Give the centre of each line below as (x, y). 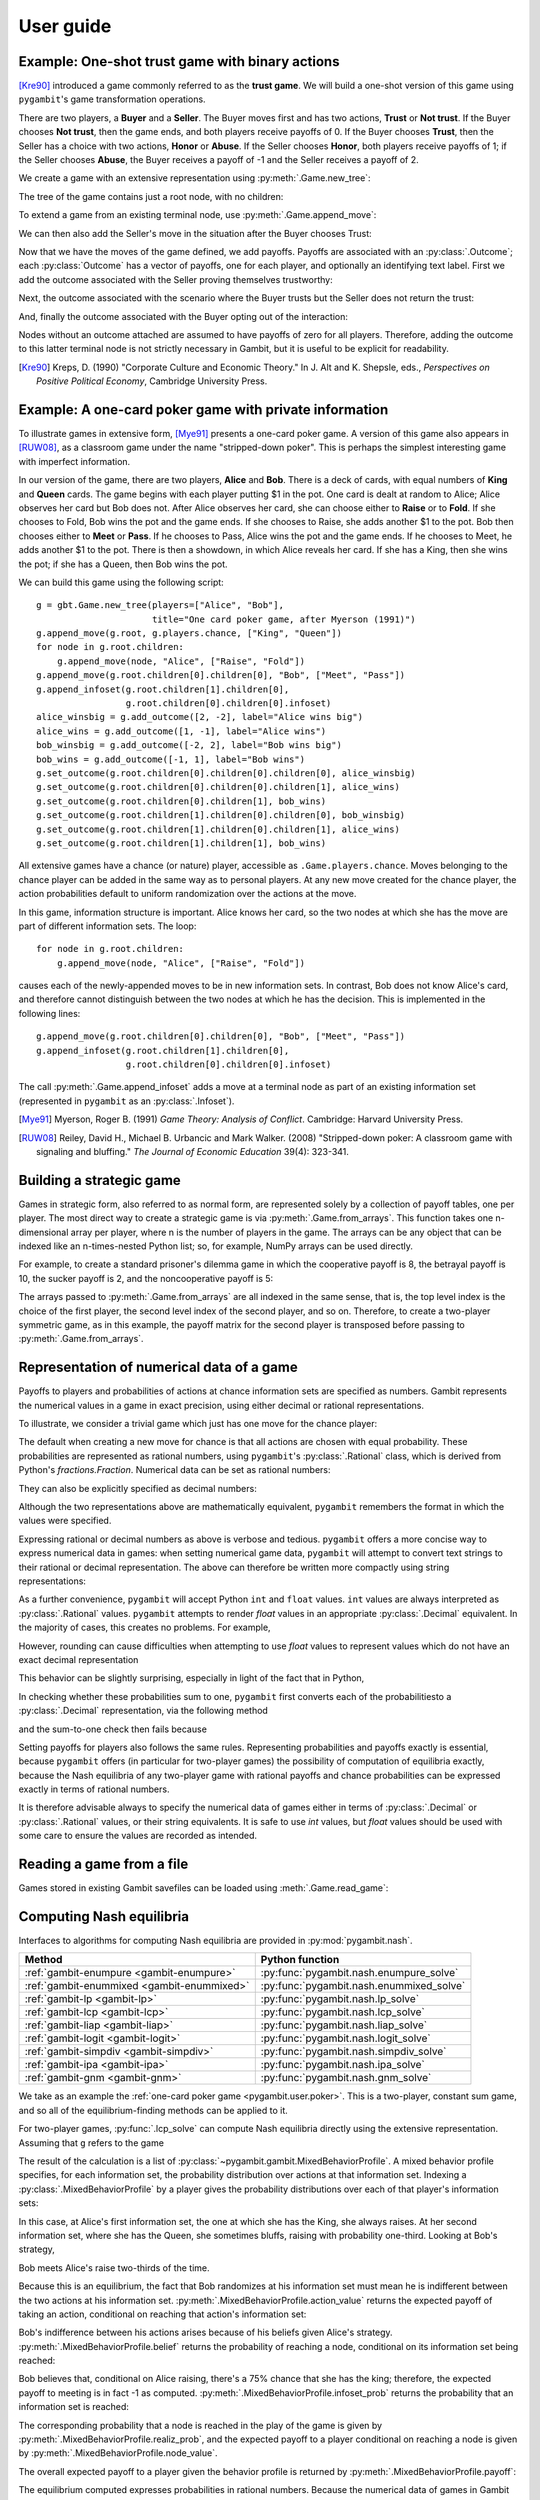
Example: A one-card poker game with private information (203, 409)
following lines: (49, 1013)
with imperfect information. (74, 461)
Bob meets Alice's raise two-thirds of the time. (114, 2267)
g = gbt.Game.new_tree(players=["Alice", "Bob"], (160, 605)
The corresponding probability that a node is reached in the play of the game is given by (200, 2425)
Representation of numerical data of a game (158, 1367)
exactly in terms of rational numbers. (94, 1789)
